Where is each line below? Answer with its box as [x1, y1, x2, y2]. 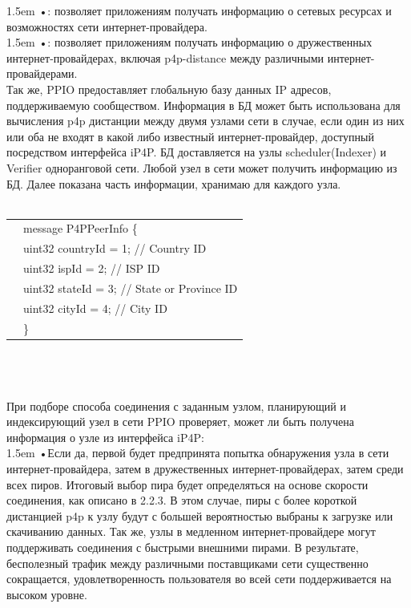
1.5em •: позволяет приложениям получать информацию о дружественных [6, 34, 373, 51]
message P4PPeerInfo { [23, 220, 138, 237]
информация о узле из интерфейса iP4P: [6, 428, 204, 445]
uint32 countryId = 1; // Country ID [23, 240, 207, 257]
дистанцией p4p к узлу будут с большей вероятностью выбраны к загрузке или [6, 507, 393, 524]
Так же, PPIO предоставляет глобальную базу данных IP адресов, [6, 80, 332, 97]
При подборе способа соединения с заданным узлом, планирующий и [6, 397, 346, 414]
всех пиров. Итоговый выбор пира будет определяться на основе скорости [6, 476, 369, 492]
